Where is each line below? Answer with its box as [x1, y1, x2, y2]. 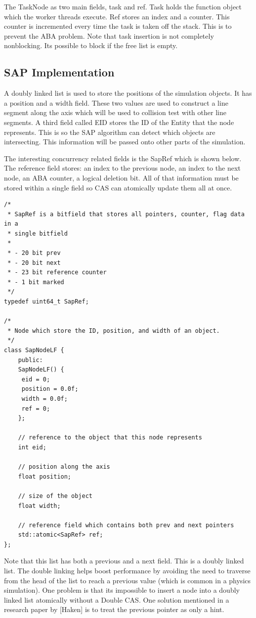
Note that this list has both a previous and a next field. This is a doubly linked [4, 556, 244, 566]
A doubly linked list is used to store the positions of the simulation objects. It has [4, 88, 252, 98]
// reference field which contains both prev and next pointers [18, 521, 234, 529]
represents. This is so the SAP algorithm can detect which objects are [4, 126, 215, 137]
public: [18, 356, 43, 364]
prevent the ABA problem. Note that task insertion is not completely [4, 30, 214, 41]
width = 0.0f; [21, 395, 68, 402]
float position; [18, 473, 72, 480]
